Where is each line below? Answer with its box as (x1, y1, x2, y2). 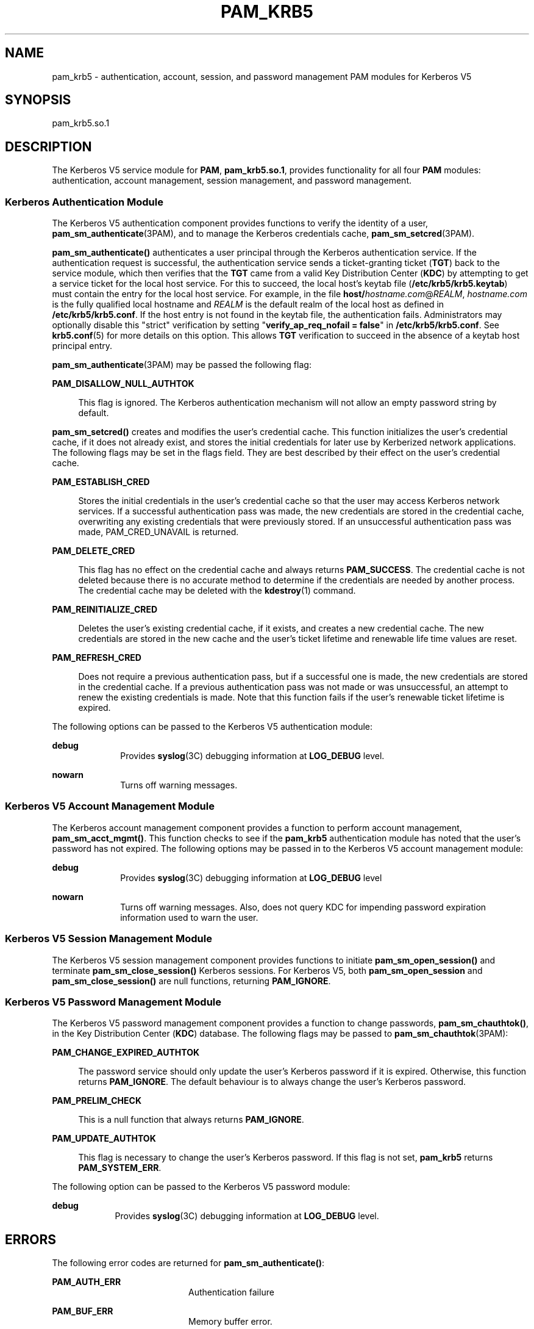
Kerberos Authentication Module (5, 195, 163, 208)
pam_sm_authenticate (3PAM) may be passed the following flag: (52, 359, 311, 370)
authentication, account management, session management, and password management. (52, 175, 412, 186)
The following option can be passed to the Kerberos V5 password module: (52, 1181, 351, 1192)
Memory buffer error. (188, 1316, 272, 1327)
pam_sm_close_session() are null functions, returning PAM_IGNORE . (52, 975, 331, 986)
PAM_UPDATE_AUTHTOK (52, 1133, 156, 1144)
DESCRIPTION (5, 139, 92, 154)
